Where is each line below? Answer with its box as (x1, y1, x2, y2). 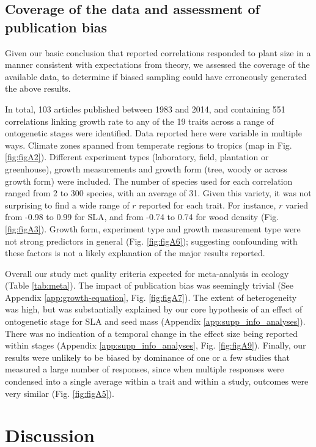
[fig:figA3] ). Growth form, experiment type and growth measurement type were (5, 222, 301, 235)
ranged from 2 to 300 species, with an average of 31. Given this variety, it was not (5, 187, 312, 199)
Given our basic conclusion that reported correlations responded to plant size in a (5, 46, 311, 59)
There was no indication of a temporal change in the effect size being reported (5, 327, 298, 339)
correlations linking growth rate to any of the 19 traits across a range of (5, 114, 274, 127)
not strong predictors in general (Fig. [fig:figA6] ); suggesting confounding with (5, 234, 298, 247)
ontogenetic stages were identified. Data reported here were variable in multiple (5, 127, 302, 139)
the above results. (5, 82, 71, 95)
